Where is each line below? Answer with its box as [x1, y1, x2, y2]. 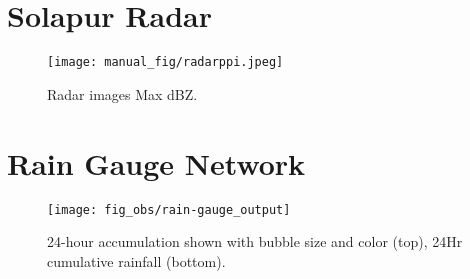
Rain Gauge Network [7, 142, 306, 183]
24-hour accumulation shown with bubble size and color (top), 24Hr [47, 231, 463, 252]
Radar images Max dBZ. [47, 83, 198, 104]
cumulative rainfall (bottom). [47, 250, 226, 271]
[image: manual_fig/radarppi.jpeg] [47, 55, 284, 70]
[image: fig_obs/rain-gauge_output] [47, 202, 291, 217]
